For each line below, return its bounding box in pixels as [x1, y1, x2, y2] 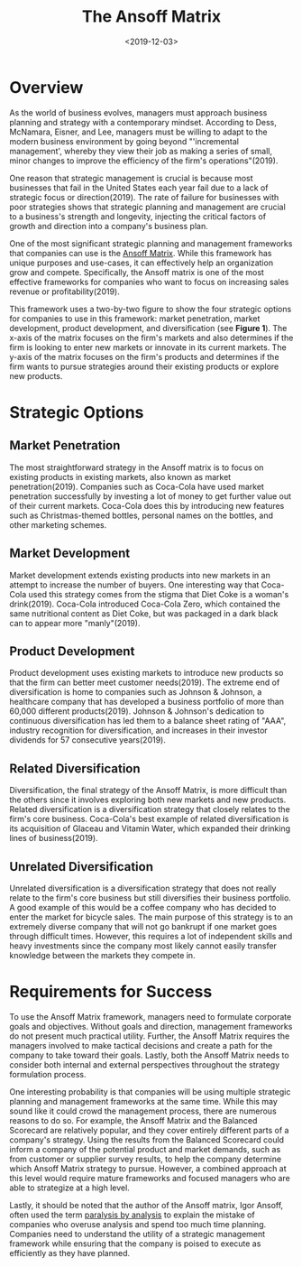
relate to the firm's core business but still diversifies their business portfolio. [9, 892, 291, 903]
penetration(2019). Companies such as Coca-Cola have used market [9, 481, 264, 492]
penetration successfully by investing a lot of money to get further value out [9, 490, 291, 502]
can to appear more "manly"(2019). [9, 617, 141, 628]
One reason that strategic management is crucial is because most [9, 172, 254, 183]
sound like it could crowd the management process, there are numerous [9, 1105, 277, 1116]
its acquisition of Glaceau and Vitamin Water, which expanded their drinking [9, 823, 291, 834]
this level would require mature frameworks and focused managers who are [9, 1172, 290, 1183]
